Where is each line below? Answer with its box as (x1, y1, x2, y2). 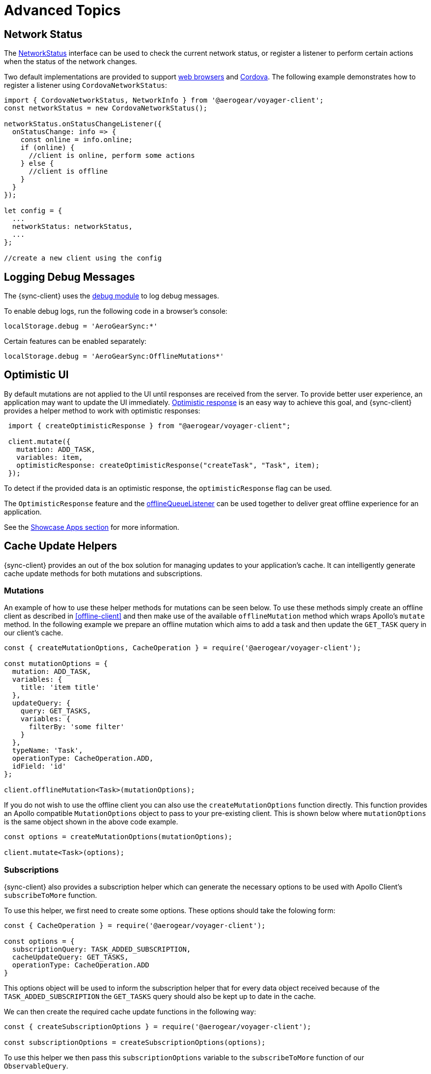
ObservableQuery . (4, 1062, 68, 1071)
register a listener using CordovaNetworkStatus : (4, 81, 167, 90)
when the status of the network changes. (4, 57, 137, 66)
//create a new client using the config (4, 254, 162, 262)
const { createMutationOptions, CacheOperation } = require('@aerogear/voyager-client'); (4, 644, 361, 652)
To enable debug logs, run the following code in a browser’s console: (4, 307, 228, 316)
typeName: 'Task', (12, 746, 83, 755)
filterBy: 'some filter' (29, 723, 125, 731)
